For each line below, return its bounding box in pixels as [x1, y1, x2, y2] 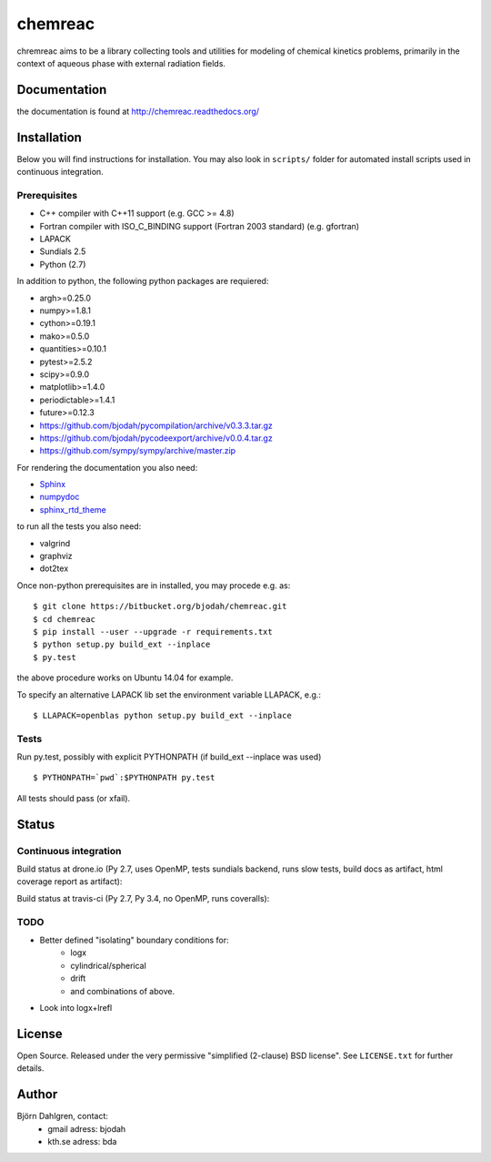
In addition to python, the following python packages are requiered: [16, 276, 269, 287]
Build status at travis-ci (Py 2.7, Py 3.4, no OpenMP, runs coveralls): [16, 892, 270, 903]
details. [16, 1063, 45, 1074]
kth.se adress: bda [47, 1136, 117, 1147]
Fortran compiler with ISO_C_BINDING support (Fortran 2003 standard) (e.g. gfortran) [39, 220, 359, 231]
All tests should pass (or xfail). [16, 792, 131, 803]
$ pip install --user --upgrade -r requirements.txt [33, 627, 273, 637]
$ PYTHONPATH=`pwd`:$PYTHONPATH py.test [33, 772, 215, 783]
